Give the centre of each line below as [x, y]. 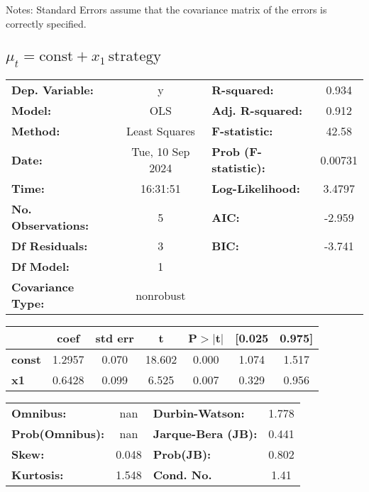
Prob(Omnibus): [58, 434]
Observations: [50, 225]
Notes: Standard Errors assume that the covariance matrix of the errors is [166, 9]
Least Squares [160, 131]
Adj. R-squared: [257, 111]
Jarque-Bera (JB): [205, 434]
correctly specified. [46, 23]
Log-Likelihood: [256, 189]
